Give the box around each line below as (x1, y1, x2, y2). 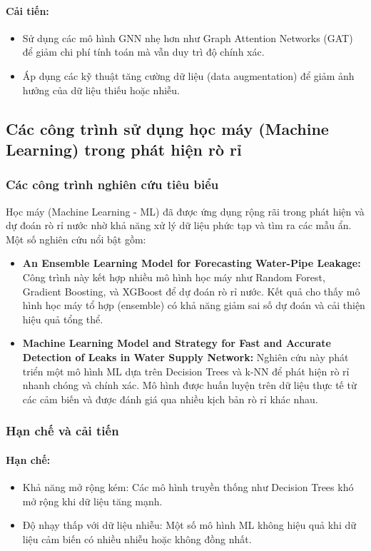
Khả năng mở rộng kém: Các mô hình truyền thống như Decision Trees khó (22, 479, 354, 494)
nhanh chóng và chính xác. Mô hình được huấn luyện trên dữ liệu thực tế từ (22, 378, 357, 393)
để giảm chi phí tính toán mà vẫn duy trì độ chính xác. (22, 44, 265, 59)
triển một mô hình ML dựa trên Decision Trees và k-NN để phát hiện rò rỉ (22, 363, 350, 378)
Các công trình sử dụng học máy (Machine (6, 117, 329, 139)
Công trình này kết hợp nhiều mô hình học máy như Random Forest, (22, 269, 325, 284)
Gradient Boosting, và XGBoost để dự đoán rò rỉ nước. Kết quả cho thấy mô (22, 283, 360, 298)
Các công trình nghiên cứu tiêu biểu (6, 176, 219, 193)
